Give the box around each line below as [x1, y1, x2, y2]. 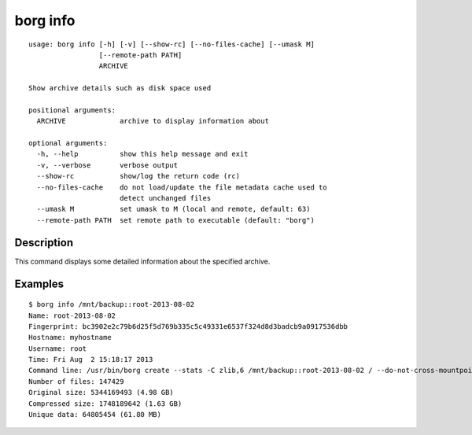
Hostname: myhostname [28, 333, 112, 342]
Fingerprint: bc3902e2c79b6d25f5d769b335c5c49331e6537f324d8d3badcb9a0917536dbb [28, 322, 348, 330]
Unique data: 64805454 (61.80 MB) [28, 410, 161, 419]
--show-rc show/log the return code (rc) [36, 171, 240, 181]
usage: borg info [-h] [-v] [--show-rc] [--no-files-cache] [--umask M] [28, 39, 315, 49]
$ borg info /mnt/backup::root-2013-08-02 [28, 300, 195, 309]
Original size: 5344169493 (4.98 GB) [28, 388, 175, 397]
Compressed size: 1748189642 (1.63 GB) [28, 399, 183, 408]
